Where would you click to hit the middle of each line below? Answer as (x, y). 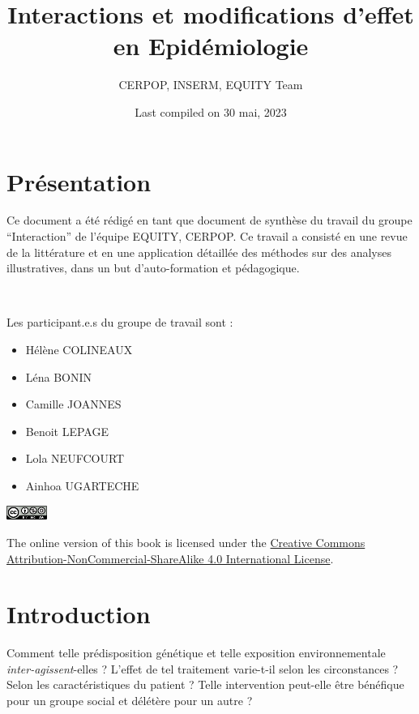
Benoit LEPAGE (67, 431)
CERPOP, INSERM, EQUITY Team (211, 85)
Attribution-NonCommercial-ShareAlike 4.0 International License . (170, 558)
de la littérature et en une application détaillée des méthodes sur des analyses (199, 252)
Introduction (79, 614)
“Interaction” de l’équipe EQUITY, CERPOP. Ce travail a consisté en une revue (207, 236)
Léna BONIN (59, 376)
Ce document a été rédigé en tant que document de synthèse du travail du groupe (209, 220)
